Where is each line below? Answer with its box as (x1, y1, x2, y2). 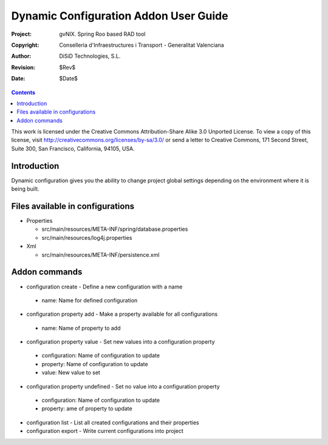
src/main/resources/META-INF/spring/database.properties (41, 225, 188, 233)
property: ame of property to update (41, 405, 133, 412)
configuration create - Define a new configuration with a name (26, 283, 183, 290)
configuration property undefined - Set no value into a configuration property (26, 382, 220, 390)
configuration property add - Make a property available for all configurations (26, 310, 218, 318)
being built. (11, 185, 39, 192)
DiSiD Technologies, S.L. (59, 52, 121, 60)
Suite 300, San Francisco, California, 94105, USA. (11, 144, 135, 152)
